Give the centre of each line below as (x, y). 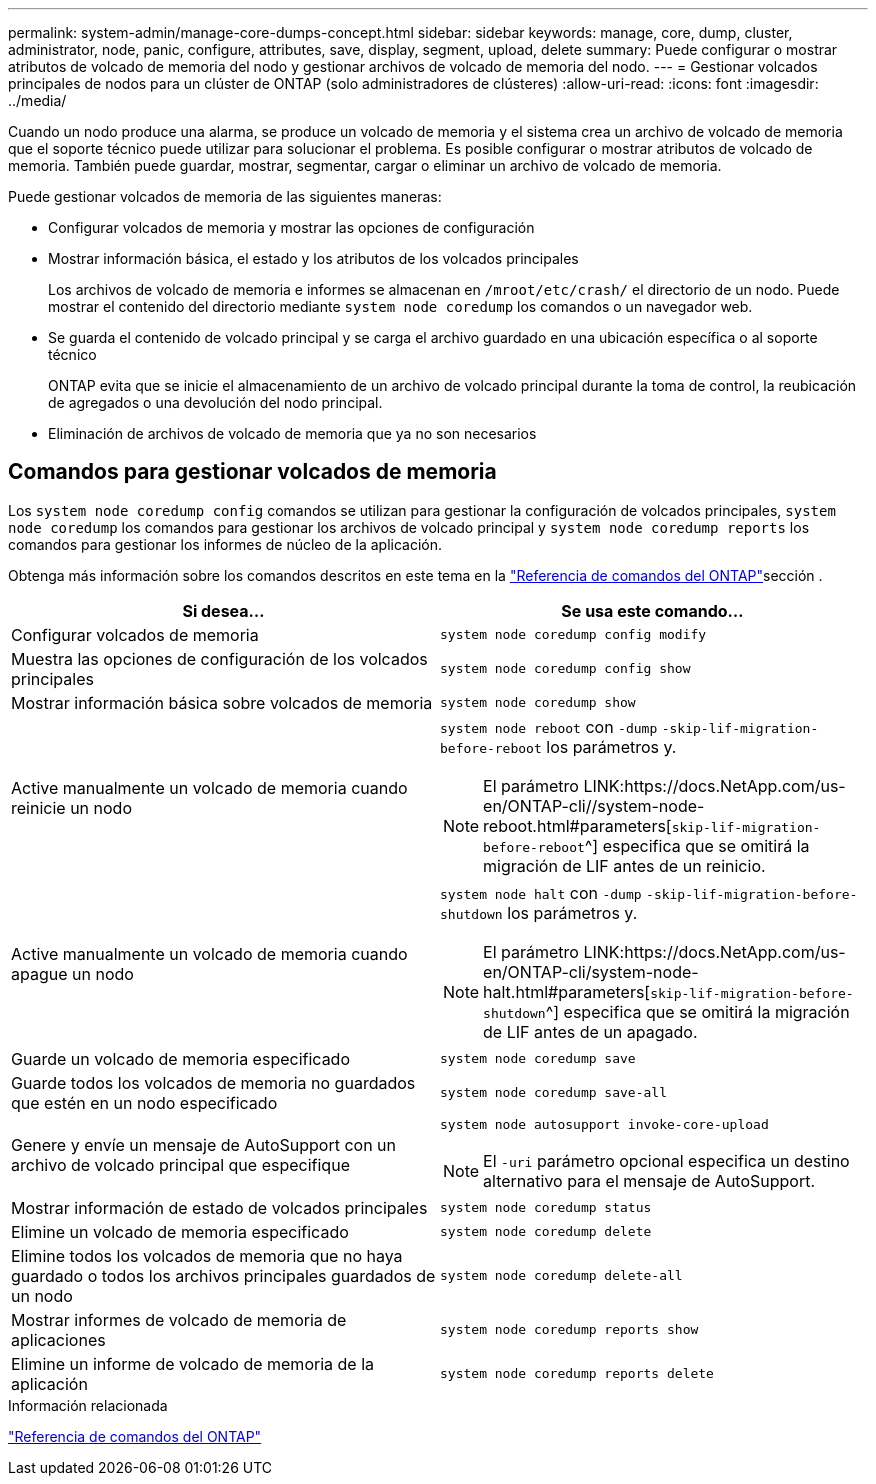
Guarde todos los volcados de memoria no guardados (213, 1082)
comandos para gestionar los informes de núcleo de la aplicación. (225, 544)
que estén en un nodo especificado (144, 1102)
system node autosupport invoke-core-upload (604, 1124)
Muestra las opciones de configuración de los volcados (219, 658)
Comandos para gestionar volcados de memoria (252, 472)
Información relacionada (88, 1405)
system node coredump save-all (553, 1093)
